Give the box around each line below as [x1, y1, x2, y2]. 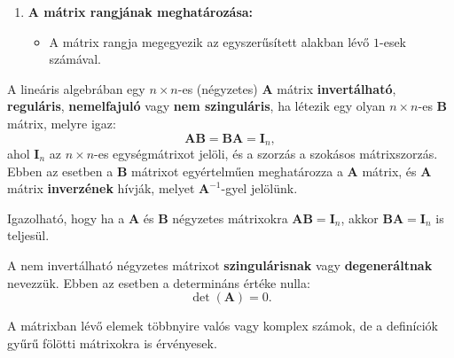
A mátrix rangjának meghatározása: [27, 3, 254, 20]
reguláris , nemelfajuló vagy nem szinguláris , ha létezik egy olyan [7, 97, 386, 115]
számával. [49, 50, 101, 68]
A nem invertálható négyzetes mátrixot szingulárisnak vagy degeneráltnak [7, 255, 433, 274]
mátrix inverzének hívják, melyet [7, 179, 195, 198]
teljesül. [7, 226, 50, 245]
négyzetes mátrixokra [172, 208, 288, 227]
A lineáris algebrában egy [7, 79, 145, 97]
